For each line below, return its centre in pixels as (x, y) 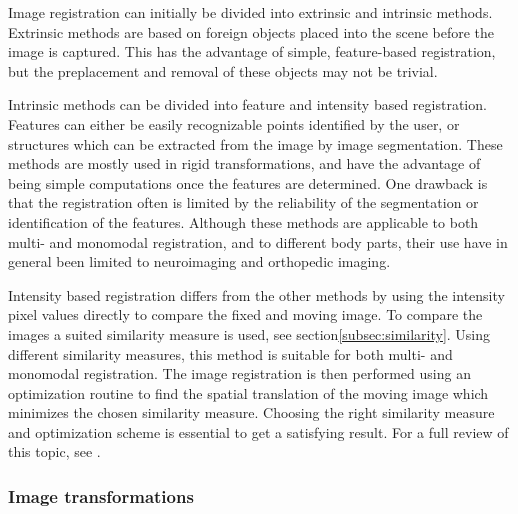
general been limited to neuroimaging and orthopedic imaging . (199, 261)
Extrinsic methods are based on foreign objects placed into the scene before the (251, 31)
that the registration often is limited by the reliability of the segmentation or (243, 202)
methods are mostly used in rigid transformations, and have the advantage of (244, 163)
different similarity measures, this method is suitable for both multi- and (230, 353)
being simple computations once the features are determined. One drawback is (248, 182)
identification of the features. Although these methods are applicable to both (243, 221)
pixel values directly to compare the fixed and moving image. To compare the (245, 314)
